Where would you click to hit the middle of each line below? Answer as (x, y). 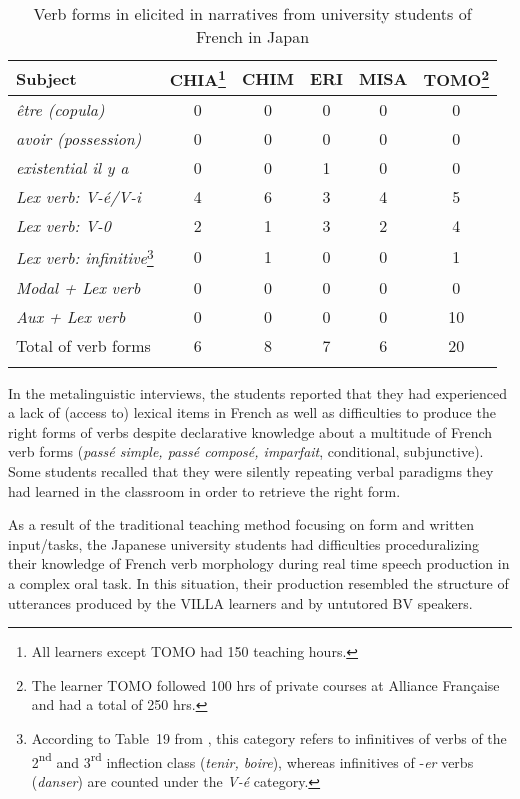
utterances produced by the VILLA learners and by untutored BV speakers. (240, 602)
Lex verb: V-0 (63, 226)
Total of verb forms (83, 345)
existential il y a (72, 168)
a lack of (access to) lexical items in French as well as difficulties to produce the (252, 412)
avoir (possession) (79, 139)
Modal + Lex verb (78, 287)
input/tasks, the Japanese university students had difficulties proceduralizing (244, 543)
